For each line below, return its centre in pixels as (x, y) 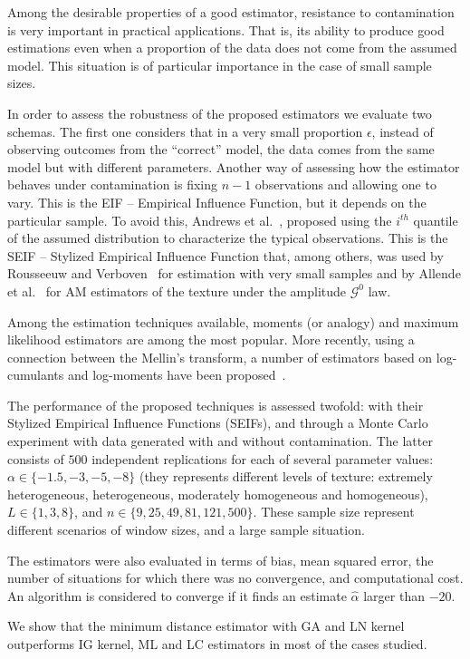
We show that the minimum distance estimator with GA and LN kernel (206, 626)
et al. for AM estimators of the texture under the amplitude (177, 291)
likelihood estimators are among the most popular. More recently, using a (211, 339)
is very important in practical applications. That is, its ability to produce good (226, 29)
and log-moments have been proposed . (177, 375)
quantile (436, 220)
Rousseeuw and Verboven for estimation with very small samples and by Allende (234, 273)
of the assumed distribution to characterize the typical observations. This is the (228, 238)
